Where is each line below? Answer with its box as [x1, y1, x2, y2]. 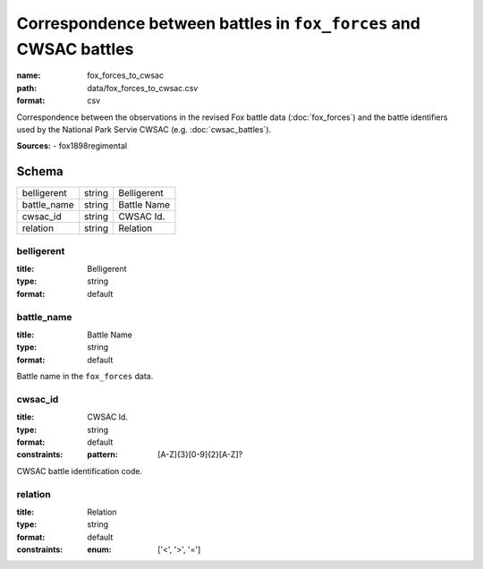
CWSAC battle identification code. [16, 465, 143, 476]
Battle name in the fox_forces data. [16, 371, 154, 382]
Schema [16, 164, 64, 179]
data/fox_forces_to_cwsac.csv [87, 82, 199, 93]
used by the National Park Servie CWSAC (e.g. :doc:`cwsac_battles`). [16, 123, 272, 134]
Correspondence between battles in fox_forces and [16, 13, 420, 33]
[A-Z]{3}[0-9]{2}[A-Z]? [157, 449, 243, 460]
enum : [87, 544, 112, 555]
